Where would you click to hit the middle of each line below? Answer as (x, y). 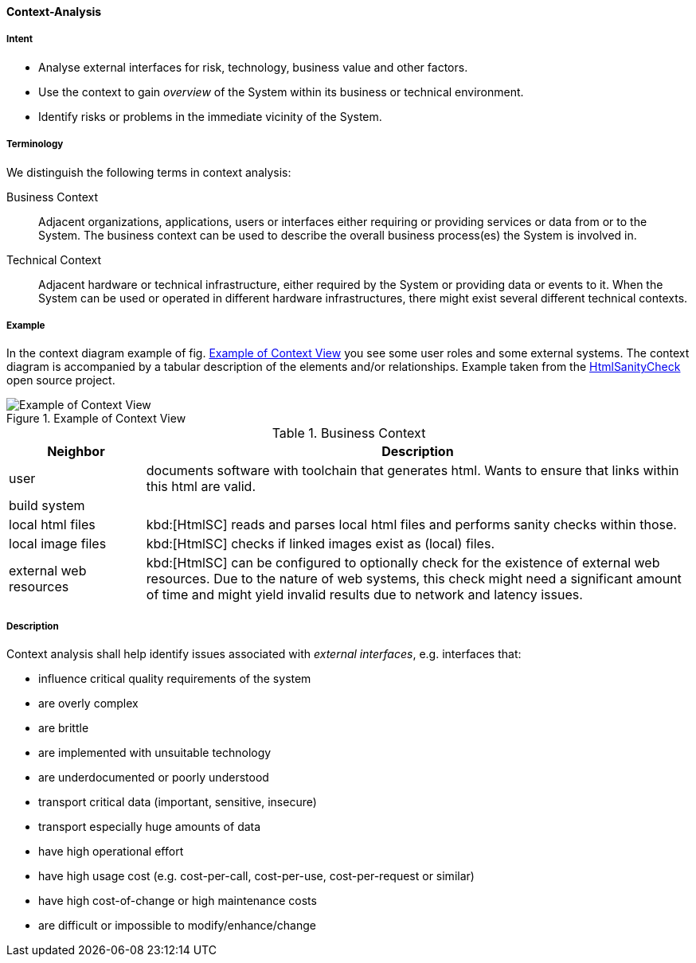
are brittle (64, 728)
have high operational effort (111, 852)
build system (47, 506)
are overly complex (88, 704)
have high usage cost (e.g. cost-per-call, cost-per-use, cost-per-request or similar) (256, 876)
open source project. (61, 380)
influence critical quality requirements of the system (175, 679)
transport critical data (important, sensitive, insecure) (178, 802)
